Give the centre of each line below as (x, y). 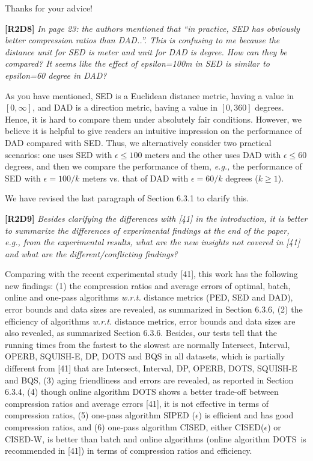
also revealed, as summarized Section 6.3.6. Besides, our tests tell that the (141, 333)
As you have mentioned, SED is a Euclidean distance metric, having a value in (150, 95)
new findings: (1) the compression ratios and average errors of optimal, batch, (148, 285)
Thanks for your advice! (49, 8)
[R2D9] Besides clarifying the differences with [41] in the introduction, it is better (156, 218)
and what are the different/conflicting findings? (91, 253)
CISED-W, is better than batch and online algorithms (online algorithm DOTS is (156, 438)
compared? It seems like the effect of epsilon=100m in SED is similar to (137, 63)
